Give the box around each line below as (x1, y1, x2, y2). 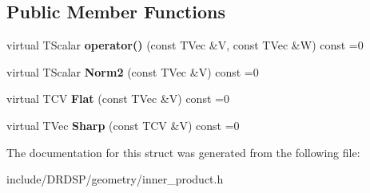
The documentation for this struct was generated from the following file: (6, 144, 360, 160)
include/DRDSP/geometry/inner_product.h (6, 171, 224, 187)
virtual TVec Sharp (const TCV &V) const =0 (6, 116, 240, 133)
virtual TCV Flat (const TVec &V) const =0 (6, 90, 229, 107)
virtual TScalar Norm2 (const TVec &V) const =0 (6, 63, 259, 80)
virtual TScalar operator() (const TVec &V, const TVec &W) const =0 (6, 37, 364, 53)
